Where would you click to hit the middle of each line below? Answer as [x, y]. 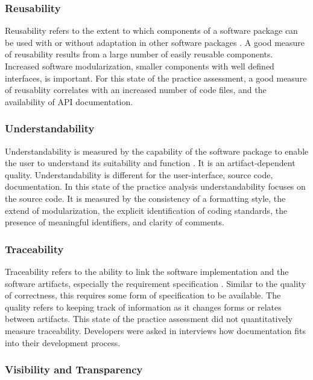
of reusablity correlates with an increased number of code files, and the [136, 90]
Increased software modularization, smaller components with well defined [140, 66]
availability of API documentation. [69, 101]
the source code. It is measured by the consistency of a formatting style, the [145, 198]
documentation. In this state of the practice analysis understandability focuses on [155, 186]
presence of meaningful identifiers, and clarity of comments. [115, 222]
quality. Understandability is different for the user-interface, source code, [139, 174]
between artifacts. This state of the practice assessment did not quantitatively [149, 319]
